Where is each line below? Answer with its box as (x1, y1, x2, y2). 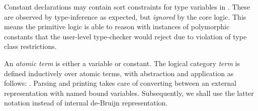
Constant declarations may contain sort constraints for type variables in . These (4, 2, 250, 12)
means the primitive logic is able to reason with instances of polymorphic (4, 21, 230, 32)
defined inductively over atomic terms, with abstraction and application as (4, 68, 234, 78)
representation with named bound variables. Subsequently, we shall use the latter (4, 87, 254, 98)
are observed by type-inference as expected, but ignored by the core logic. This (4, 11, 246, 22)
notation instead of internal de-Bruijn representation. (4, 97, 168, 108)
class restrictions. (4, 41, 57, 51)
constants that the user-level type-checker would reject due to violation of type (4, 31, 247, 41)
